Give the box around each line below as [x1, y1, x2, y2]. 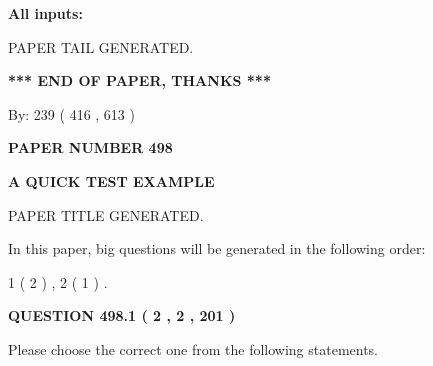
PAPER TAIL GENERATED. [8, 36, 194, 57]
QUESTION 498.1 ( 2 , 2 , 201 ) [8, 305, 236, 326]
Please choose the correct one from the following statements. [8, 338, 379, 359]
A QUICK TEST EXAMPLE [8, 170, 215, 191]
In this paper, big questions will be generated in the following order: [8, 238, 426, 259]
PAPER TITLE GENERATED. [8, 204, 204, 225]
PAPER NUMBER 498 [8, 137, 173, 158]
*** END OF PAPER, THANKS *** [8, 70, 271, 91]
